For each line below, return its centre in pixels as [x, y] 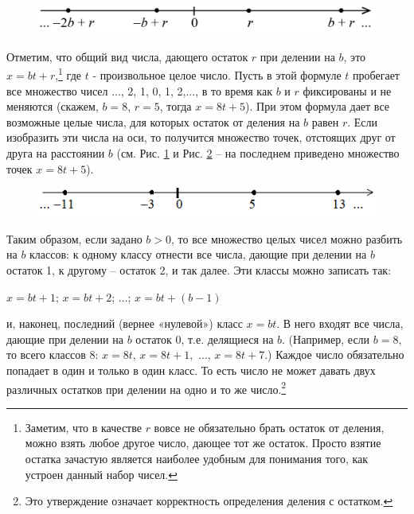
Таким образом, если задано [74, 238]
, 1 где [68, 74]
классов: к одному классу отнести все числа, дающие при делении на [198, 254]
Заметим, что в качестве [83, 427]
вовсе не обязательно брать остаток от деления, [269, 427]
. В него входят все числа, [340, 323]
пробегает [376, 75]
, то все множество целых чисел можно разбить [287, 238]
